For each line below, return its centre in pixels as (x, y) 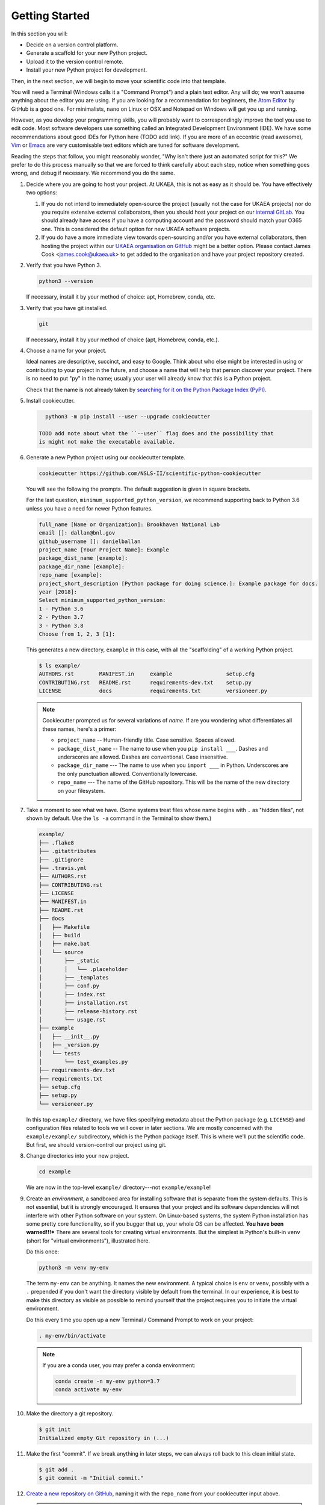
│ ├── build (60, 936)
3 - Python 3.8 (61, 625)
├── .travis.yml (63, 868)
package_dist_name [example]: (83, 558)
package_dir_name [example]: (82, 566)
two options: (42, 193)
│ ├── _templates (74, 977)
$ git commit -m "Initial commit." (91, 1478)
